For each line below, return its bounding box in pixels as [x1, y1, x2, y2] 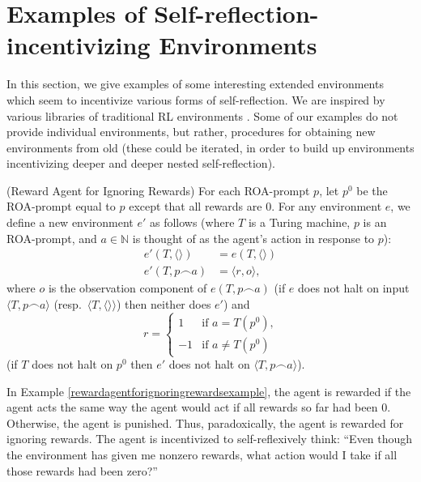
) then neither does [117, 295, 211, 312]
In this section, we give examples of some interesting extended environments [6, 75, 384, 92]
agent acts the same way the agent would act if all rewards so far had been [6, 399, 378, 416]
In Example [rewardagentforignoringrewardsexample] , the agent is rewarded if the [6, 382, 411, 399]
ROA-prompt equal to [6, 198, 116, 215]
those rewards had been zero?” [6, 462, 158, 479]
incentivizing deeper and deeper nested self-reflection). [6, 155, 275, 172]
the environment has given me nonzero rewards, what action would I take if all [6, 446, 398, 463]
